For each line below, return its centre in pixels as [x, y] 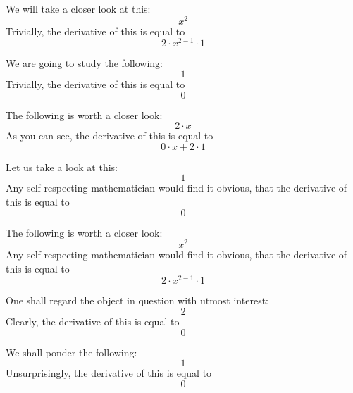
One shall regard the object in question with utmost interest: [137, 300]
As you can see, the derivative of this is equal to [110, 136]
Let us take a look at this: [62, 167]
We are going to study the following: [84, 63]
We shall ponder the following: [72, 352]
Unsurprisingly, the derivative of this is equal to [109, 373]
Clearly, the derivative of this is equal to [93, 322]
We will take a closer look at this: [78, 8]
